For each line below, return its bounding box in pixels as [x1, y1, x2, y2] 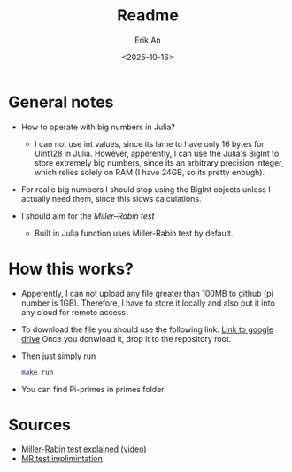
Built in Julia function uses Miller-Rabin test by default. [34, 228, 234, 238]
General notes [8, 92, 114, 112]
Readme [117, 5, 179, 26]
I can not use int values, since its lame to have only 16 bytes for [34, 138, 265, 149]
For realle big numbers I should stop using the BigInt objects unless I [20, 183, 271, 195]
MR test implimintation [20, 453, 103, 464]
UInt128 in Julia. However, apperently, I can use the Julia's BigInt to [34, 148, 280, 159]
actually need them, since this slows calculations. [20, 193, 202, 204]
